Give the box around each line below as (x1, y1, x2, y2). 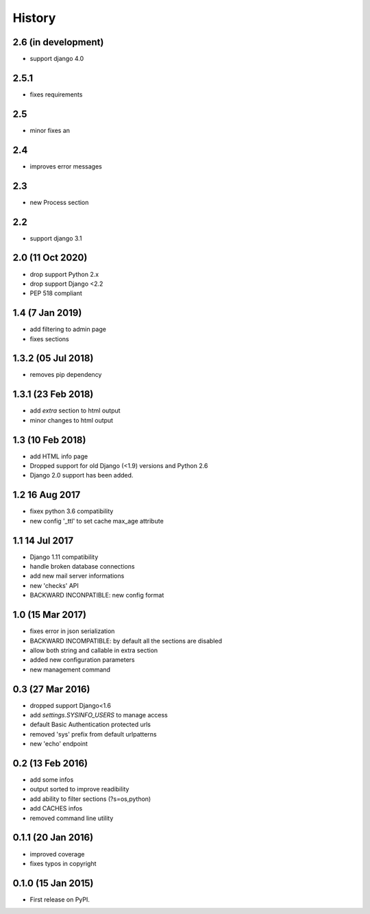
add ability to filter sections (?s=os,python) (29, 795, 151, 803)
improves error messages (29, 162, 102, 171)
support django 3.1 (29, 234, 82, 243)
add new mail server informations (29, 572, 125, 580)
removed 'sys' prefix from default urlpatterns (29, 730, 157, 738)
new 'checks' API (29, 581, 79, 589)
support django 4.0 (29, 55, 84, 63)
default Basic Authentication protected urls (29, 720, 151, 729)
